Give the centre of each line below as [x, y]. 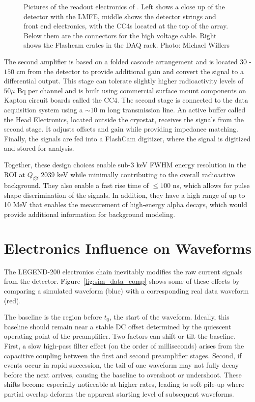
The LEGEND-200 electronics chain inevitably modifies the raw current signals [123, 271]
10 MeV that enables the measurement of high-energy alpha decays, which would [126, 204]
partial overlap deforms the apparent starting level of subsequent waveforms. [119, 393]
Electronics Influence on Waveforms [128, 248]
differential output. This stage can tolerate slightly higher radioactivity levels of [124, 81]
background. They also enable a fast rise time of [76, 185]
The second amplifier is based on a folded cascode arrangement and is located [121, 61]
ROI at [14, 174]
